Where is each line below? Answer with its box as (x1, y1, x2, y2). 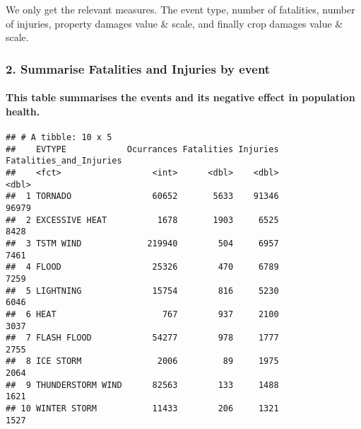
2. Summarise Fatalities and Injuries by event (6, 59, 271, 77)
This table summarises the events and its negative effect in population (6, 90, 355, 105)
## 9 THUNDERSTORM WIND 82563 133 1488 (6, 379, 279, 390)
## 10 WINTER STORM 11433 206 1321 (6, 404, 279, 414)
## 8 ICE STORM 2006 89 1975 (6, 356, 279, 367)
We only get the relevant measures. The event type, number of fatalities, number (6, 2, 355, 16)
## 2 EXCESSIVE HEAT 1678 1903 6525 (6, 214, 279, 225)
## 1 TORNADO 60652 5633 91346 (6, 191, 279, 202)
